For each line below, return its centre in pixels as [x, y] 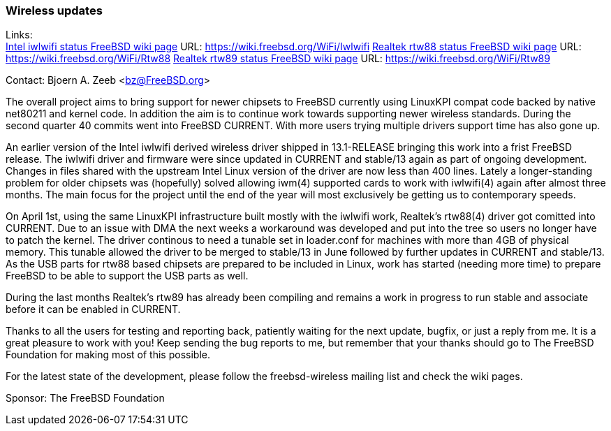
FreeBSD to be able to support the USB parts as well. [127, 276]
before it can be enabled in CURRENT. [93, 309]
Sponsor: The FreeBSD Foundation [85, 398]
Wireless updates [54, 10]
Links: [19, 35]
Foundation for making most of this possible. [108, 355]
